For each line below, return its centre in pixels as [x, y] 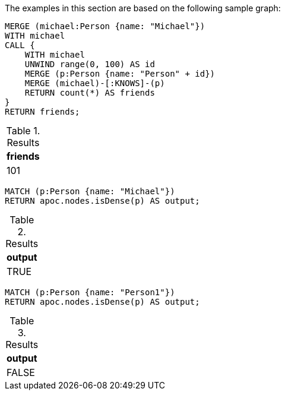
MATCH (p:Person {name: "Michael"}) [90, 191]
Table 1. [23, 131]
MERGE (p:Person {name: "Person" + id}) [120, 74]
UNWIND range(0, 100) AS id [90, 64]
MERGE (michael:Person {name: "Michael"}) [105, 26]
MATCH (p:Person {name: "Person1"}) [90, 292]
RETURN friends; [42, 112]
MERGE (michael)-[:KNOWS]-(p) [95, 83]
